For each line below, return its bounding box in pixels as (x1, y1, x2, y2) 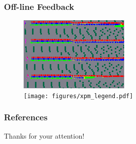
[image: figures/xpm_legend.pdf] (24, 92, 133, 100)
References (4, 111, 48, 123)
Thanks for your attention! (4, 130, 85, 141)
